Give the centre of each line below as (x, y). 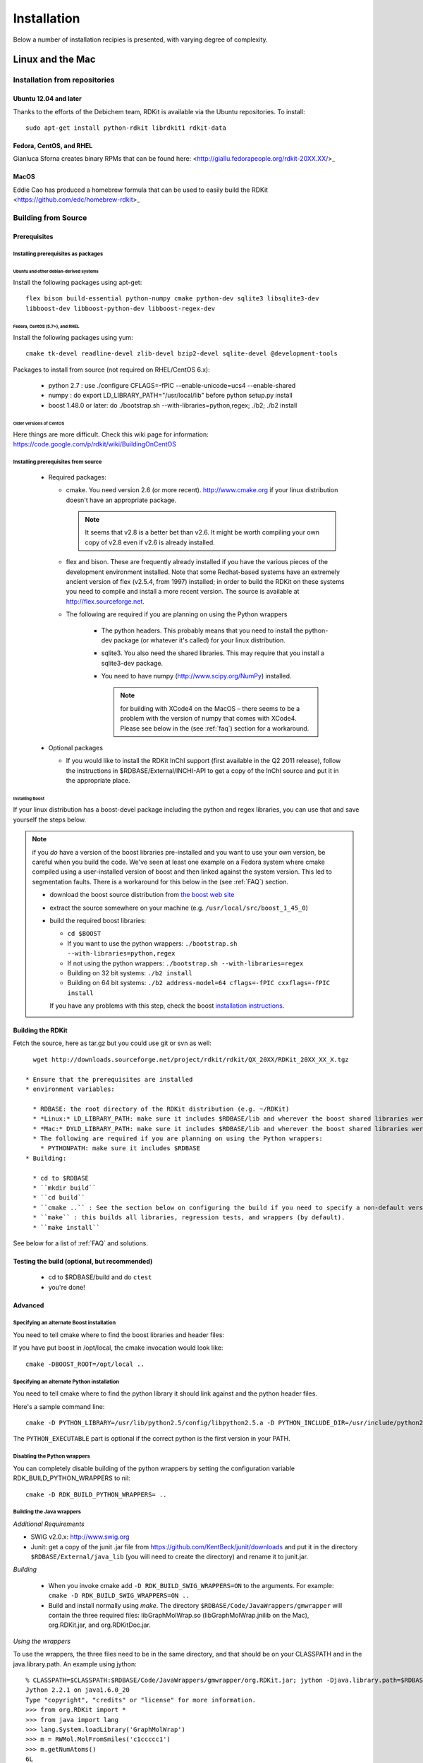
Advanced (29, 1305)
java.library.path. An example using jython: (75, 1664)
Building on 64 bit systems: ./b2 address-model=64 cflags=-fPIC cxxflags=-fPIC (199, 983)
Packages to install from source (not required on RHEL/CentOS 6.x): (112, 370)
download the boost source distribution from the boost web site (142, 895)
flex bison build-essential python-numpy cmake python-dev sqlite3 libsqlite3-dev (172, 299)
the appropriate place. (98, 781)
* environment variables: (70, 1089)
